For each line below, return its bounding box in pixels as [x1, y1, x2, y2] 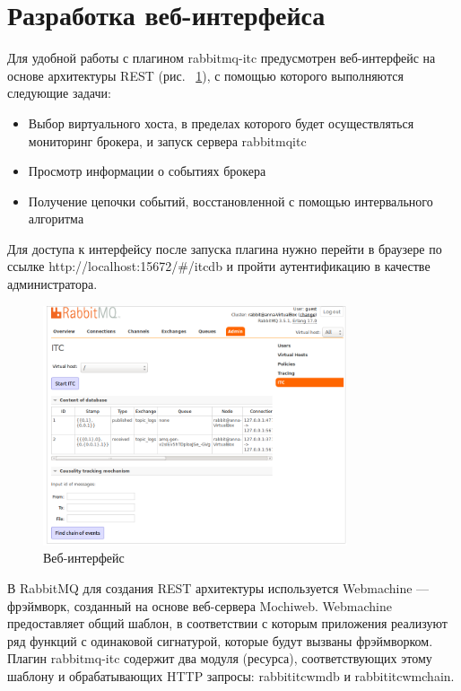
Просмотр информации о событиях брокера [28, 162, 266, 180]
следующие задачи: [7, 83, 111, 102]
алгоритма [28, 209, 84, 228]
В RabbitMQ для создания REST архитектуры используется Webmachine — [7, 578, 430, 597]
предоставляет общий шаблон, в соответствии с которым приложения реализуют [7, 614, 448, 633]
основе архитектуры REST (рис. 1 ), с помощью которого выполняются [7, 66, 404, 84]
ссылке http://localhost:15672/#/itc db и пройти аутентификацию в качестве [7, 257, 431, 276]
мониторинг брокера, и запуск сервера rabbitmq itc [28, 131, 307, 150]
